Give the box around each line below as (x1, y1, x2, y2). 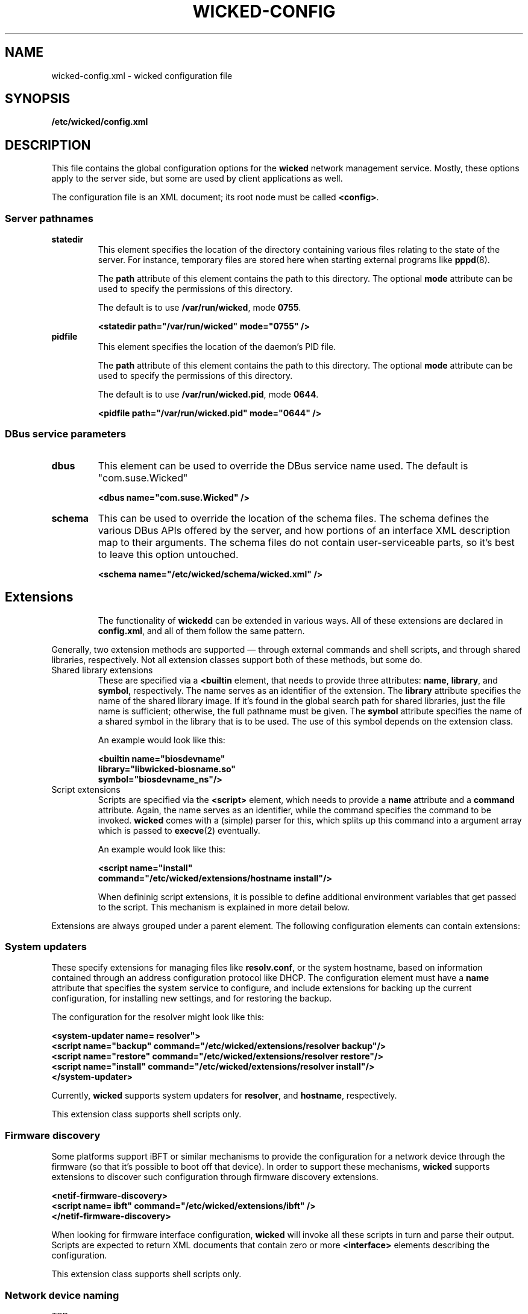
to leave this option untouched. (98, 548, 239, 560)
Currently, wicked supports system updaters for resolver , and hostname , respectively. (51, 1090, 397, 1101)
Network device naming (5, 1289, 119, 1301)
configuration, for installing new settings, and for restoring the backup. (51, 993, 332, 1004)
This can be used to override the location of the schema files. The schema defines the (98, 512, 489, 524)
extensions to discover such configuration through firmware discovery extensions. (51, 1172, 379, 1182)
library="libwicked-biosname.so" (98, 763, 236, 774)
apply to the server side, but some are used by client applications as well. (51, 173, 343, 184)
